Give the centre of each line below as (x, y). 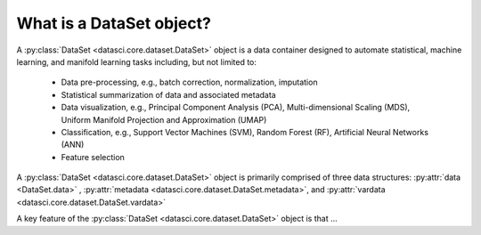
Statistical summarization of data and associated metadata (168, 94)
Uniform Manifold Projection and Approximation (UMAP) (164, 119)
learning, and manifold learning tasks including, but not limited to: (137, 61)
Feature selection (93, 157)
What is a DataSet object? (114, 23)
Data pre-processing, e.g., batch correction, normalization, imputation (189, 82)
